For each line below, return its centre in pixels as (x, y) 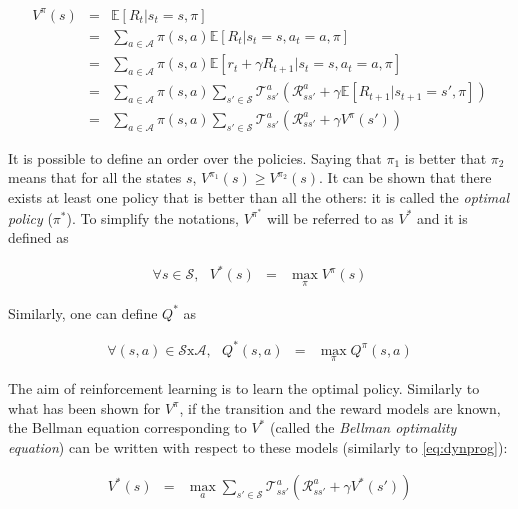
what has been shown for (84, 407)
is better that (445, 157)
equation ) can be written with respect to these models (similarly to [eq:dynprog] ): (258, 446)
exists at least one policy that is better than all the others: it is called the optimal (258, 197)
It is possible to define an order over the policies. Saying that (195, 157)
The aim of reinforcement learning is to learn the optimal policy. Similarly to (244, 387)
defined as (38, 237)
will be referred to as (330, 217)
